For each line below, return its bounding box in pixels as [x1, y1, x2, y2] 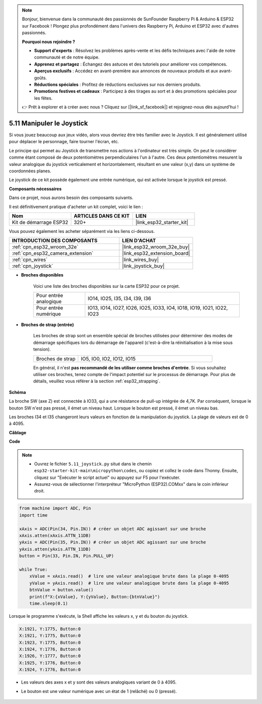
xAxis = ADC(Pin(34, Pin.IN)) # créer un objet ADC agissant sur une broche [19, 526, 206, 531]
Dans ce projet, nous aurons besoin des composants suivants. [9, 195, 133, 201]
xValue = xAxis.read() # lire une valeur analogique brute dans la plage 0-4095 [29, 573, 229, 579]
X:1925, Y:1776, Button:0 [19, 660, 81, 666]
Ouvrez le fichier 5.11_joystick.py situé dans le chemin [34, 461, 152, 467]
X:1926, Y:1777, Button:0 [19, 653, 81, 659]
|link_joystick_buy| [122, 262, 165, 269]
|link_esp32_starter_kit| [135, 219, 189, 226]
